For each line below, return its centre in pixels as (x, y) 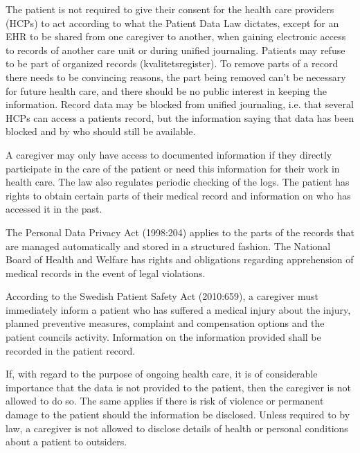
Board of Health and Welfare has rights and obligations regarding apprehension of (180, 259)
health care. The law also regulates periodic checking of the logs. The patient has (178, 182)
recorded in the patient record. (71, 350)
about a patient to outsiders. (66, 442)
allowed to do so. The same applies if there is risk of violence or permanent (165, 401)
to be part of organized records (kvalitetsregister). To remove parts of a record (172, 63)
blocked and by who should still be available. (101, 131)
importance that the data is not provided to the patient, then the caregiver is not (178, 387)
